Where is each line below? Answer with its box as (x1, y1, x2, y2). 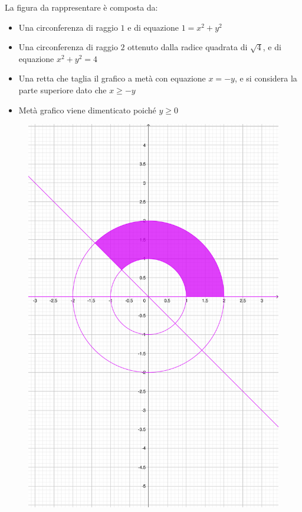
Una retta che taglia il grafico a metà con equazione (18, 72, 206, 84)
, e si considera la (234, 72, 297, 84)
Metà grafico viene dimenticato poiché (18, 103, 156, 116)
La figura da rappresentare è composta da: (5, 1, 158, 13)
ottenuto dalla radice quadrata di (127, 41, 248, 53)
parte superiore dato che (18, 83, 107, 96)
